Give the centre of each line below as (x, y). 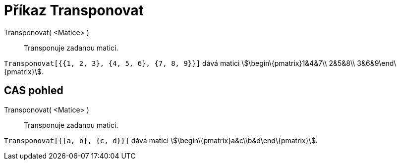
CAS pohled (34, 91)
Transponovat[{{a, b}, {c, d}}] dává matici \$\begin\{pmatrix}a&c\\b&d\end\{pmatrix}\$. (161, 140)
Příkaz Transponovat (74, 10)
